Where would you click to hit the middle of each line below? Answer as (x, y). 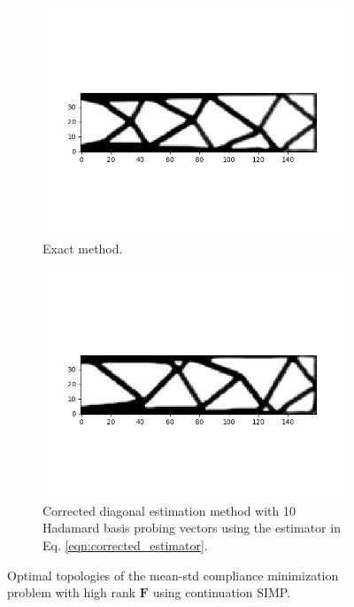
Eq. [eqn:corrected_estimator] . (125, 545)
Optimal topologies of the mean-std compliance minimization (173, 575)
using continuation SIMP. (222, 592)
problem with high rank (72, 592)
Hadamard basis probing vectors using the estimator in (192, 528)
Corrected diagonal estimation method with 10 (169, 510)
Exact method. (83, 248)
